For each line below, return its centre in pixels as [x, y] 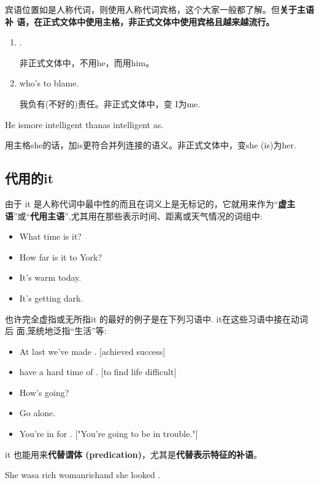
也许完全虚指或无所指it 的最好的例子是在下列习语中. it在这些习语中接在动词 [156, 318]
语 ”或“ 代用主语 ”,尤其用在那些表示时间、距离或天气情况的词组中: [134, 215]
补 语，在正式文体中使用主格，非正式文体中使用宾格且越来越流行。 [140, 21]
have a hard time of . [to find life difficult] [98, 372]
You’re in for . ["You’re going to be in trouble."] [109, 434]
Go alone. [37, 413]
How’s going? [44, 392]
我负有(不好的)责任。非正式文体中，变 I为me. [110, 103]
